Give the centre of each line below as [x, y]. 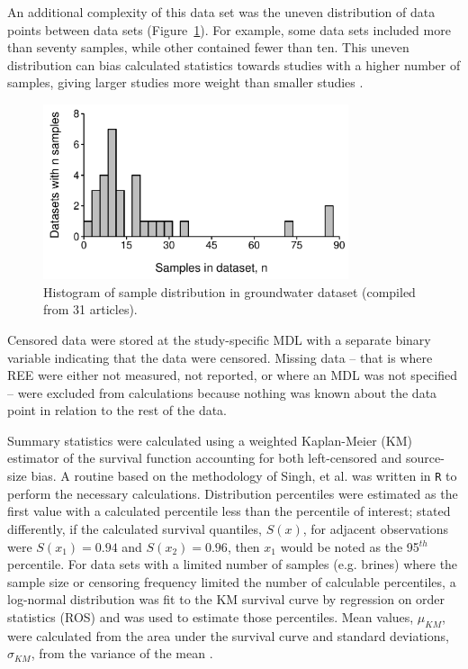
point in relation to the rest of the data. [117, 410]
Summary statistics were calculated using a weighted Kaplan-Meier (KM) [210, 440]
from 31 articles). [90, 309]
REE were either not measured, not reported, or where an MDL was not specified [233, 375]
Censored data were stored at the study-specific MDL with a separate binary [219, 339]
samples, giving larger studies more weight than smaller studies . [185, 82]
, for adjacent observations [375, 528]
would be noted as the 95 [350, 546]
